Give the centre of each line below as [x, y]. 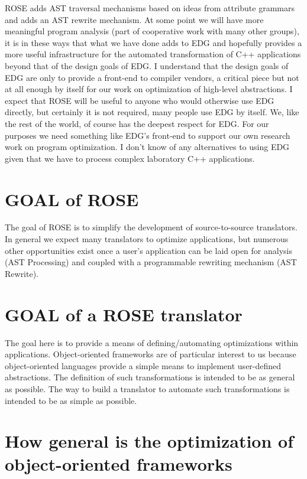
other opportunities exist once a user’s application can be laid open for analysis [148, 250]
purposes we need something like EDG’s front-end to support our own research [148, 135]
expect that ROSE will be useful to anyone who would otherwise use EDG [140, 100]
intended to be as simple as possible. [71, 400]
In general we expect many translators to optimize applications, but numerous [147, 239]
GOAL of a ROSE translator [124, 314]
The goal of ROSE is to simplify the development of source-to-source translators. [151, 227]
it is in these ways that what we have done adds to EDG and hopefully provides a [153, 42]
